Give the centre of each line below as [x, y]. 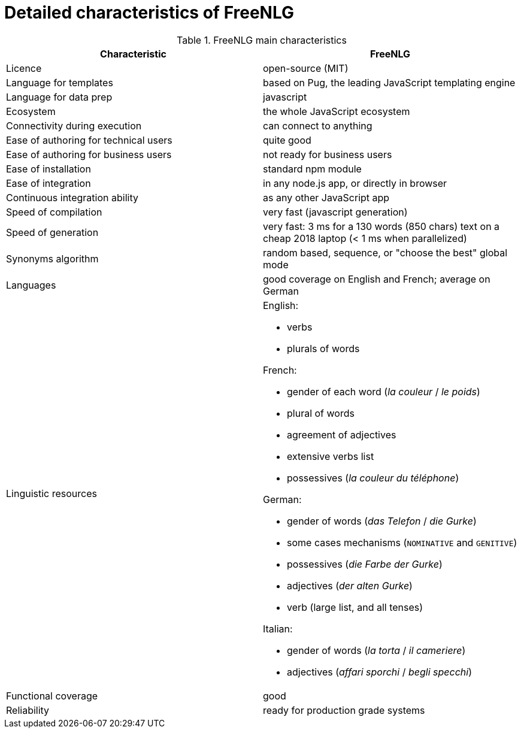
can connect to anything [318, 125]
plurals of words [323, 348]
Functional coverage [52, 696]
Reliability [28, 710]
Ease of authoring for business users [89, 154]
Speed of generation [52, 232]
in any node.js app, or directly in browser [355, 183]
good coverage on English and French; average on [377, 279]
